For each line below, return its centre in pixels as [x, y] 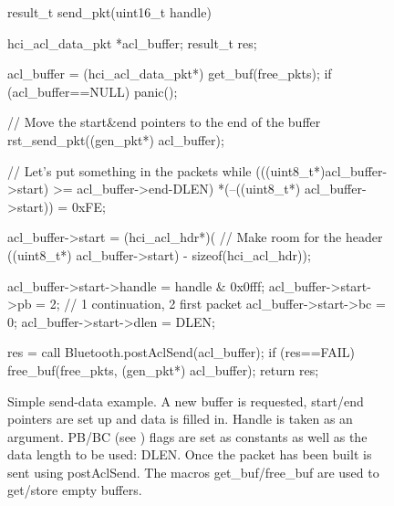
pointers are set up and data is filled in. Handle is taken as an [180, 419]
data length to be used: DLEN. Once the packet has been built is [190, 454]
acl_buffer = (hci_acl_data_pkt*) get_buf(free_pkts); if [170, 74]
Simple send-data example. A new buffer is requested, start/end [186, 401]
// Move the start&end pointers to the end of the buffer [164, 122]
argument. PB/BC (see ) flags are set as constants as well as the [187, 436]
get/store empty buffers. [75, 490]
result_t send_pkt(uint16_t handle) [109, 12]
